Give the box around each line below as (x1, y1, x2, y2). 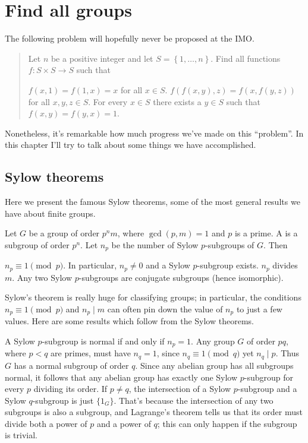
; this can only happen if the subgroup (157, 417, 297, 429)
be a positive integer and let (51, 52, 153, 64)
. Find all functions (210, 52, 281, 64)
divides (272, 259, 298, 271)
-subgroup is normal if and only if (42, 335, 165, 347)
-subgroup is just (32, 394, 94, 406)
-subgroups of (205, 238, 254, 251)
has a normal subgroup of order (14, 359, 129, 371)
